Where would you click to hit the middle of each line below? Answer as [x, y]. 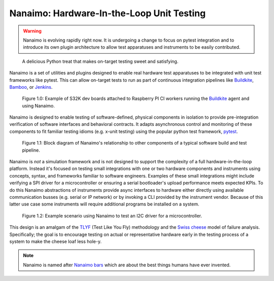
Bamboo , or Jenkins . [31, 87]
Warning [32, 31]
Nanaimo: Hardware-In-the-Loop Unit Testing [108, 13]
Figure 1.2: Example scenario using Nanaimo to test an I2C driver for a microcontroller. [112, 216]
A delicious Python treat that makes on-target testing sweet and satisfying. [100, 61]
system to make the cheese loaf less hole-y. [55, 241]
